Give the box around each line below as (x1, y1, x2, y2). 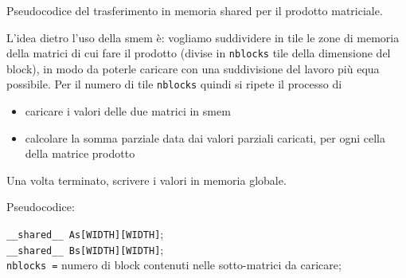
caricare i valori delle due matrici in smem (25, 103, 231, 119)
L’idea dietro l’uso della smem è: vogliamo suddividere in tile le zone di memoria (6, 29, 400, 45)
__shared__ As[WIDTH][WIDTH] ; (6, 225, 164, 242)
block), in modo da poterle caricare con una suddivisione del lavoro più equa (6, 60, 380, 76)
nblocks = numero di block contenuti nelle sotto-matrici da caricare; (6, 256, 342, 273)
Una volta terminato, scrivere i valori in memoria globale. (6, 171, 287, 188)
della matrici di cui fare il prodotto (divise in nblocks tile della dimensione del (6, 45, 391, 61)
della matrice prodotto (25, 145, 135, 162)
